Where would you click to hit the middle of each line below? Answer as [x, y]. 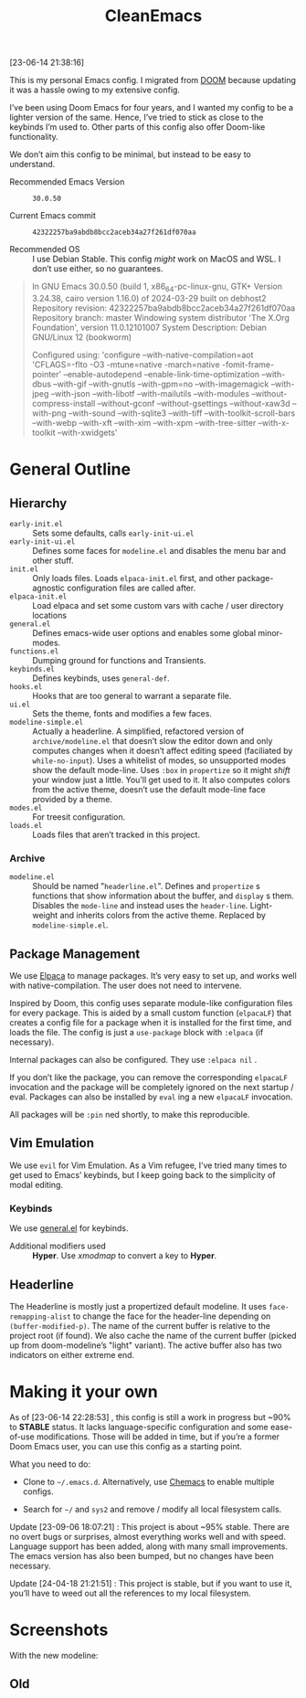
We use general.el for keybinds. [69, 1228]
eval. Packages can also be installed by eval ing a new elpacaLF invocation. [151, 1097]
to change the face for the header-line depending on [172, 1316]
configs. [38, 1491]
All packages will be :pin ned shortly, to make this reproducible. [130, 1115]
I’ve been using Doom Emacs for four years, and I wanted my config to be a [152, 108]
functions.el [34, 651]
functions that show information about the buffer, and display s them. [163, 896]
